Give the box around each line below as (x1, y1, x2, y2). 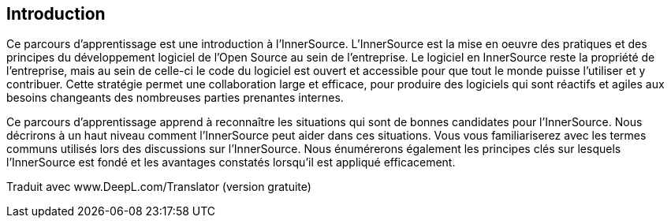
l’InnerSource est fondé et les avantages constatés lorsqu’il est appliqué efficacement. (6, 155, 456, 170)
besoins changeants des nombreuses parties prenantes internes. (6, 91, 344, 105)
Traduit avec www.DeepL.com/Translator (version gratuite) (6, 180, 311, 194)
